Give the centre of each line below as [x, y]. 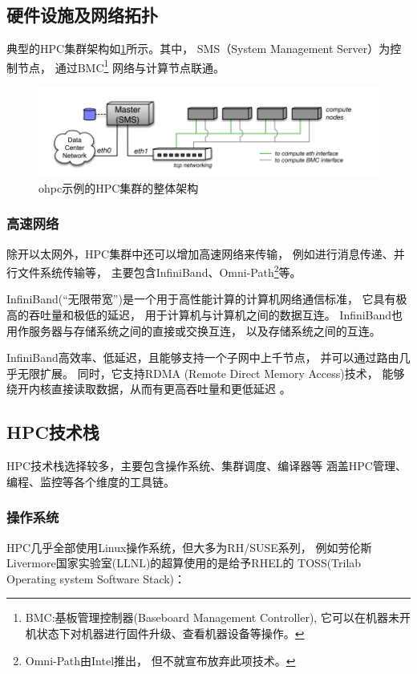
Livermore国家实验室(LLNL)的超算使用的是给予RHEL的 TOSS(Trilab [184, 563]
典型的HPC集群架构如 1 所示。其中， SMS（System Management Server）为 [198, 49]
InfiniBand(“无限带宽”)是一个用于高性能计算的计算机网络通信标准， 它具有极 [207, 299]
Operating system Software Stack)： [96, 578]
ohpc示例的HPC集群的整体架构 [119, 187]
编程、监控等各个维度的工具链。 [91, 481]
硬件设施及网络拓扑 [82, 15]
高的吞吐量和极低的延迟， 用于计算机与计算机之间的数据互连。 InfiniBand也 [205, 314]
